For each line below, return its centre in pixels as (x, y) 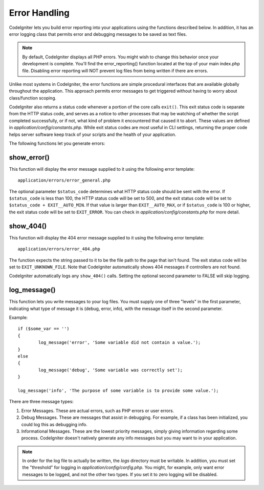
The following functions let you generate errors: (57, 143)
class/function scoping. (33, 98)
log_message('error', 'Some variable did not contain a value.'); (120, 343)
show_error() (29, 157)
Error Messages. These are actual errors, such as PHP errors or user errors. (98, 411)
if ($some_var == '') (44, 329)
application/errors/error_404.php (59, 249)
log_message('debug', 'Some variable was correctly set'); (110, 370)
